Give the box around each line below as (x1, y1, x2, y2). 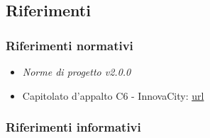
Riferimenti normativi (6, 36, 133, 54)
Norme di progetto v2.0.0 (22, 64, 131, 79)
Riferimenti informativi (6, 118, 141, 136)
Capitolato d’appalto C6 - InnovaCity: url (22, 88, 204, 103)
